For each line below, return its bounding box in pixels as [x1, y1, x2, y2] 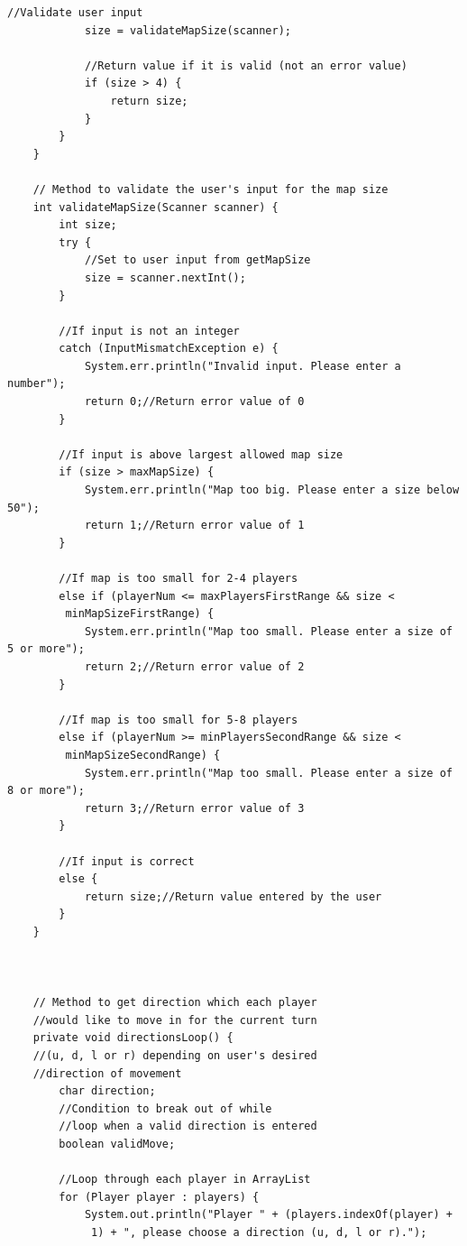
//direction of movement [32, 1066, 182, 1080]
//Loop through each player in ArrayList [59, 1173, 311, 1186]
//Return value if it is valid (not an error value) [84, 59, 407, 72]
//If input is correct [59, 854, 195, 868]
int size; [59, 218, 117, 232]
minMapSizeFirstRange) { [65, 607, 215, 621]
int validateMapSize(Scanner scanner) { [32, 200, 279, 214]
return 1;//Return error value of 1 [84, 519, 305, 532]
